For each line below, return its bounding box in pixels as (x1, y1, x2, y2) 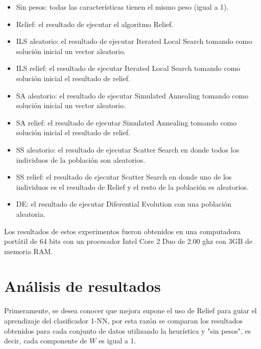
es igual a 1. (99, 335, 136, 346)
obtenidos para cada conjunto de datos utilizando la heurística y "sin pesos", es (4, 325, 251, 336)
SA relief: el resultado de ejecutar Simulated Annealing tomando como (16, 117, 237, 128)
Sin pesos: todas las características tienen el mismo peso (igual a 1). (16, 2, 229, 12)
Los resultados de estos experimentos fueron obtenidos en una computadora (4, 226, 241, 236)
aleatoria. (16, 208, 45, 219)
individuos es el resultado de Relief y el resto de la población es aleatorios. (16, 181, 249, 192)
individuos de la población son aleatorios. (16, 154, 146, 165)
